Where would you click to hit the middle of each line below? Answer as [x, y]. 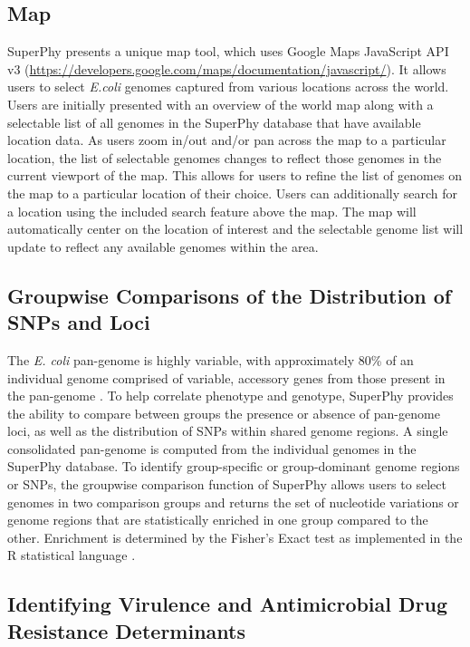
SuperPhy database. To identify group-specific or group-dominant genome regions [234, 466]
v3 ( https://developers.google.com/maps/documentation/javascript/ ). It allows [227, 68]
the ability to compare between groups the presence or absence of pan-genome [224, 413]
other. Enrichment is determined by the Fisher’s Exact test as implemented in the [235, 537]
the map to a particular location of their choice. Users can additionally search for [233, 193]
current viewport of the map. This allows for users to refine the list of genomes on [235, 175]
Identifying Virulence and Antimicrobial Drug [228, 604]
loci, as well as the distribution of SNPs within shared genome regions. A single [228, 431]
